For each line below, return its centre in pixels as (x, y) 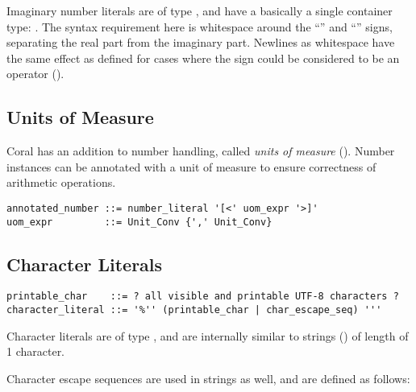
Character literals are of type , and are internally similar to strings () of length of (208, 335)
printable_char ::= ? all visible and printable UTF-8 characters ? (203, 297)
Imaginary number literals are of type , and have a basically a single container (200, 10)
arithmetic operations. (61, 182)
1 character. (36, 351)
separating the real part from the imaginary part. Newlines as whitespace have (201, 42)
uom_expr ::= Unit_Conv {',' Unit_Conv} (139, 222)
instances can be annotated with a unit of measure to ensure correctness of (191, 166)
